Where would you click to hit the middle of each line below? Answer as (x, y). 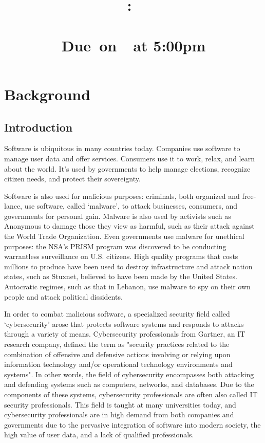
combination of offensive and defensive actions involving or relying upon (117, 354)
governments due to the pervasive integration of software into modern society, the (132, 424)
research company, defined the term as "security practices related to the (117, 344)
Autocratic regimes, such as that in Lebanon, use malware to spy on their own (127, 287)
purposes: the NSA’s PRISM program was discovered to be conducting (115, 246)
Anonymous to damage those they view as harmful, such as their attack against (129, 226)
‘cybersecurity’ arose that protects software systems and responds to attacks (124, 324)
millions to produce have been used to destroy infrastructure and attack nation (128, 266)
